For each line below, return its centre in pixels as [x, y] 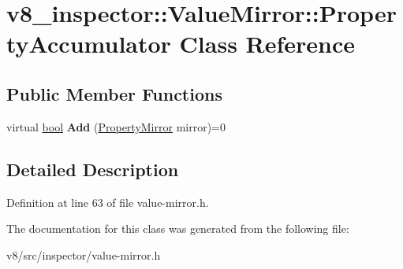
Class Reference [267, 44]
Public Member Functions [114, 93]
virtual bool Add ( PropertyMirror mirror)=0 [116, 126]
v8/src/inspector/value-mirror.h [84, 254]
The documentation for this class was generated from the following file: [178, 228]
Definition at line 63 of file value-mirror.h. [108, 202]
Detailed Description [93, 169]
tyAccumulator [89, 44]
